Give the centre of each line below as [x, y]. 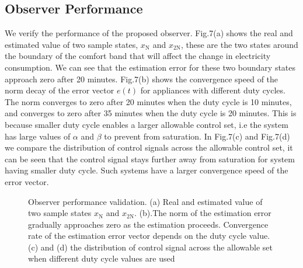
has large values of [38, 136]
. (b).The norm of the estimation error [203, 213]
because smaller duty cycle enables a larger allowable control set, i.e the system [147, 124]
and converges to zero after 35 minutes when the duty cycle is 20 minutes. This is [151, 113]
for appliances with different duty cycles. [213, 90]
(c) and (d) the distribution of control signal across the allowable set [150, 247]
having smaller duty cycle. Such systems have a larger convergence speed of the [147, 170]
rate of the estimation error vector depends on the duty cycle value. [149, 236]
